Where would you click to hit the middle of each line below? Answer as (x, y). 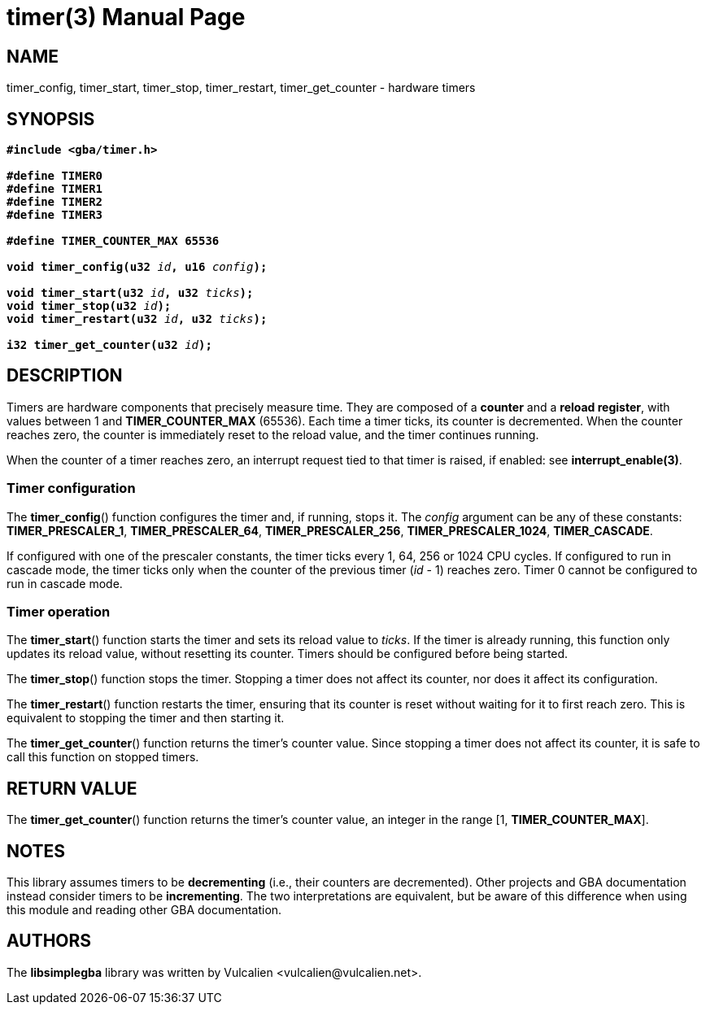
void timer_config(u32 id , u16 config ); (137, 267)
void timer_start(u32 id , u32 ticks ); (130, 293)
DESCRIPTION (65, 376)
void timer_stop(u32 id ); (89, 306)
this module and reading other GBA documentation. (144, 910)
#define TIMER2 (55, 202)
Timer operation (59, 611)
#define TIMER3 (55, 215)
